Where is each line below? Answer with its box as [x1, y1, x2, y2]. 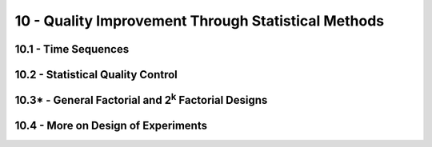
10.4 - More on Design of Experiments [14, 119, 208, 133]
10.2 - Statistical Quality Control [14, 68, 178, 81]
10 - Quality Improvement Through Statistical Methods [14, 12, 385, 30]
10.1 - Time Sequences [14, 42, 130, 56]
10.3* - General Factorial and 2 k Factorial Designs [14, 91, 268, 107]
